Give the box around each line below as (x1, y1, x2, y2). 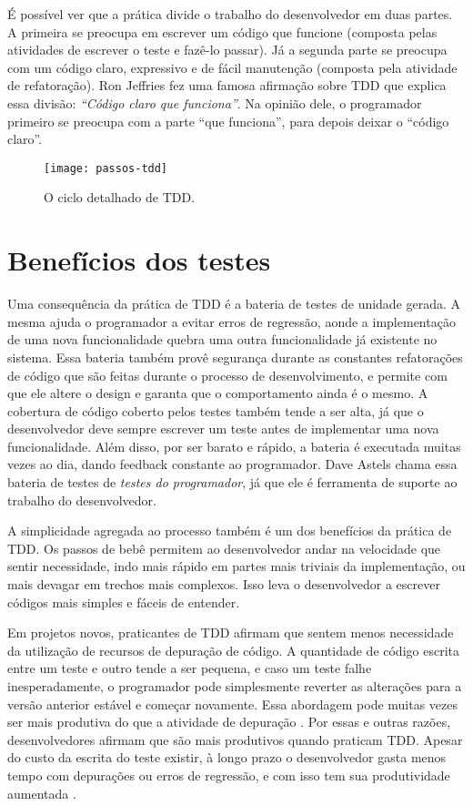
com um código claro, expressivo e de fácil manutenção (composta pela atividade (7, 57, 458, 77)
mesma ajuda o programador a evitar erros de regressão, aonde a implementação (7, 311, 456, 331)
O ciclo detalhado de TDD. (44, 188, 196, 207)
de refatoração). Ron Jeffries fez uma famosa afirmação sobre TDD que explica (7, 76, 447, 95)
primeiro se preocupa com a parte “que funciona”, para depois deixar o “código (7, 111, 449, 130)
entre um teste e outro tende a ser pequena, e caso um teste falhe (7, 658, 372, 678)
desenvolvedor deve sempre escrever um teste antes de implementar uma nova (7, 419, 439, 438)
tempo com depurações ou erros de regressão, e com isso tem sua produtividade (7, 765, 450, 784)
